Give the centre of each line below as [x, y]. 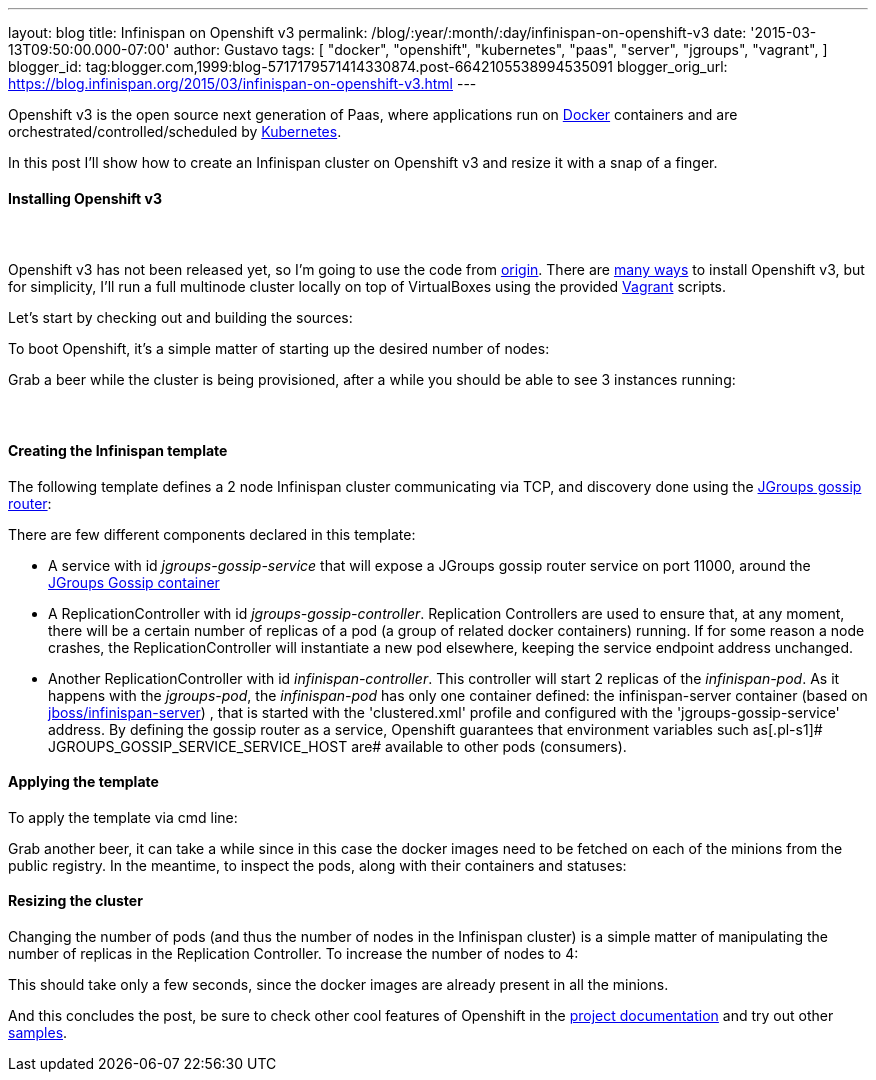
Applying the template [83, 782]
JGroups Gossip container [134, 582]
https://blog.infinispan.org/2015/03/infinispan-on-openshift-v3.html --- [242, 83]
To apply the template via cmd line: [123, 817]
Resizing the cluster [75, 901]
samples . [38, 1033]
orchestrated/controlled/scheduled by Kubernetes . [175, 131]
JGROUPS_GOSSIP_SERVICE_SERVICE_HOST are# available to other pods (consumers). [337, 746]
